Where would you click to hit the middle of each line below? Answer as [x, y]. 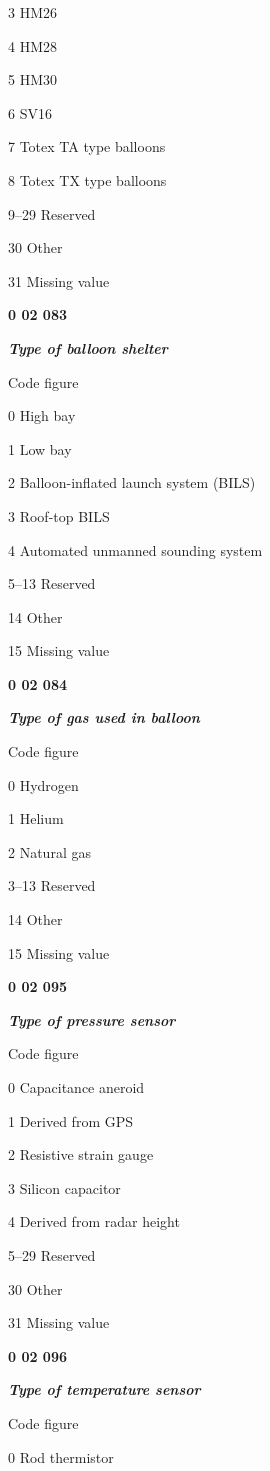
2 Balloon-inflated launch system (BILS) [132, 482]
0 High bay [42, 415]
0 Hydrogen [43, 784]
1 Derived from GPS [71, 1120]
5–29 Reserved [52, 1254]
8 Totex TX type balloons [87, 179]
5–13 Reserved [52, 583]
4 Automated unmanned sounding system [135, 549]
